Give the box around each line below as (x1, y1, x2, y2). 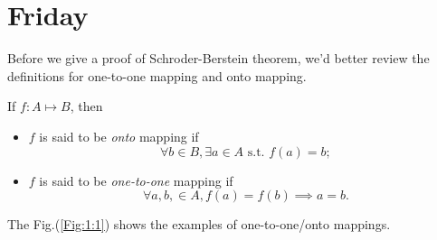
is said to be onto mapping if (39, 126, 199, 145)
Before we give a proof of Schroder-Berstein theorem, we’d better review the (7, 49, 430, 68)
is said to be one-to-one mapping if (39, 171, 233, 189)
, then (70, 97, 103, 115)
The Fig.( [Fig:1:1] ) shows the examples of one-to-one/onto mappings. (7, 215, 391, 234)
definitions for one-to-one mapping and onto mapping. (7, 66, 307, 85)
